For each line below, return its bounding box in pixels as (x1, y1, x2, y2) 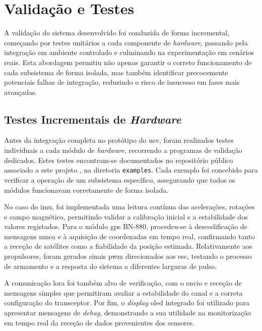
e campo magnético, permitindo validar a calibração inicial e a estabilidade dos (4, 211, 248, 222)
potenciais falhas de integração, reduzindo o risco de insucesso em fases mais (4, 77, 240, 87)
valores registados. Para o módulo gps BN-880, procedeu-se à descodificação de (4, 221, 247, 232)
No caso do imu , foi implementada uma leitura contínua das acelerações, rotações (4, 201, 255, 212)
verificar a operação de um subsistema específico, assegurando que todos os (4, 174, 235, 185)
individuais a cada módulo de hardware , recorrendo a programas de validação (4, 145, 242, 155)
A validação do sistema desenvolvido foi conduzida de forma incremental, (4, 27, 230, 38)
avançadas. (4, 86, 37, 97)
